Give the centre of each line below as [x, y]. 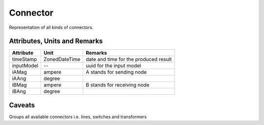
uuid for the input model [113, 66]
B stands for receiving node [118, 85]
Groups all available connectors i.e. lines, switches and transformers [78, 117]
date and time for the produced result [129, 60]
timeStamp [24, 60]
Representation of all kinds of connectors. [51, 27]
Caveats [22, 105]
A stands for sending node [116, 72]
